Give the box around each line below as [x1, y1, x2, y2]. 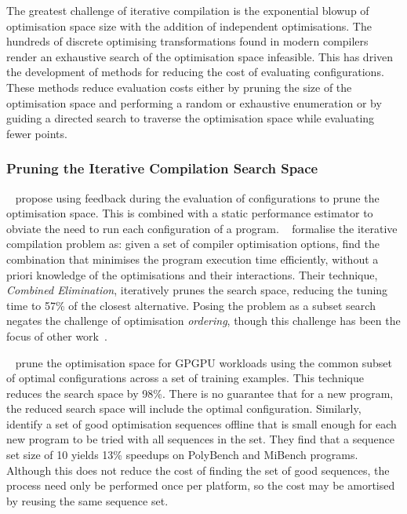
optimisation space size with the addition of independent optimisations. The [6, 17, 372, 34]
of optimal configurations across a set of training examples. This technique [6, 370, 364, 386]
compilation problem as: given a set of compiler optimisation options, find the [6, 235, 380, 252]
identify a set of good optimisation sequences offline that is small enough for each [6, 415, 397, 432]
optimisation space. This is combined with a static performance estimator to [6, 205, 373, 221]
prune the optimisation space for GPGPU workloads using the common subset [15, 354, 392, 370]
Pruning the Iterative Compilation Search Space [6, 159, 318, 178]
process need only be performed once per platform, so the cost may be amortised [6, 477, 395, 494]
